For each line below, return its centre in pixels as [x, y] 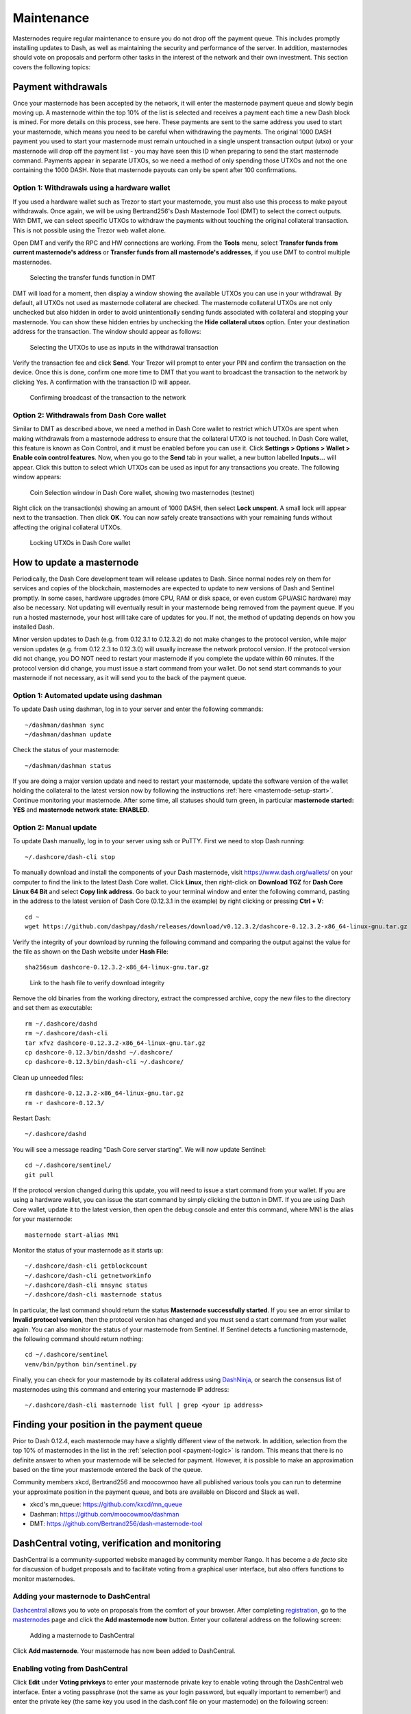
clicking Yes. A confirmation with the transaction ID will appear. [102, 382]
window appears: [37, 477]
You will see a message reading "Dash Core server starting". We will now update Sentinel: [139, 1149]
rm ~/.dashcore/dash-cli [66, 1033]
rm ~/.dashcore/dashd [61, 1024]
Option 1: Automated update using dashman [87, 695]
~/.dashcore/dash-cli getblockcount [86, 1266]
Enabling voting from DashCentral [70, 1668]
